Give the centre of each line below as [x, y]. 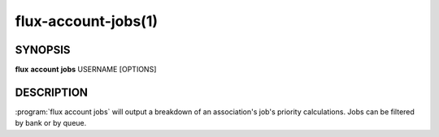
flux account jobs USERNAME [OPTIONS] [86, 70]
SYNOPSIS [43, 50]
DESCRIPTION [52, 92]
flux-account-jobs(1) [87, 21]
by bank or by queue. [51, 123]
